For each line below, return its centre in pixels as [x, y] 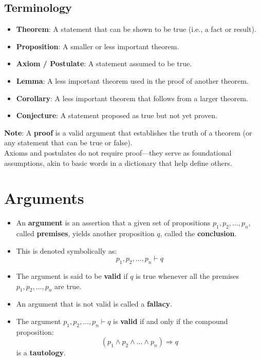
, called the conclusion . [198, 233]
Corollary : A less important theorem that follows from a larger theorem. [132, 98]
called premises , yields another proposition [85, 233]
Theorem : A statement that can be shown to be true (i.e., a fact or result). [136, 29]
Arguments [44, 198]
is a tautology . [41, 353]
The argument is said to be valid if [72, 276]
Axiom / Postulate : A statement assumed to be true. [104, 63]
